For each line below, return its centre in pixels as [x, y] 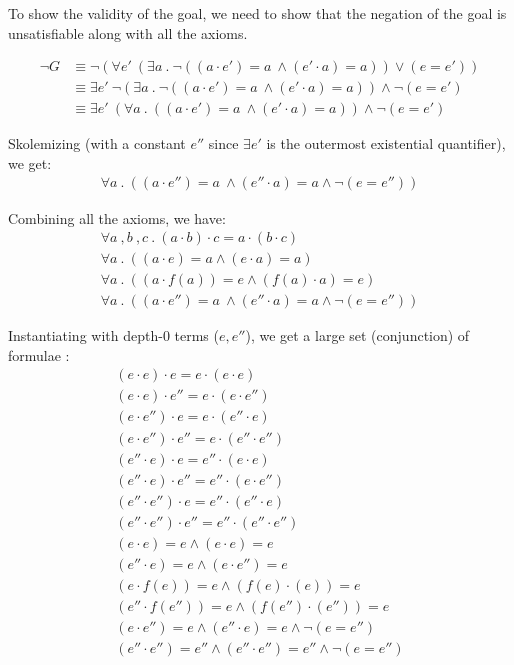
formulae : [39, 354]
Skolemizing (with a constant [97, 143]
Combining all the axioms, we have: [117, 217]
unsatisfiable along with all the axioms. [128, 32]
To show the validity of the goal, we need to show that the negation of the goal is [257, 13]
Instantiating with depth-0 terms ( [113, 335]
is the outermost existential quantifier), [386, 143]
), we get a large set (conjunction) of [357, 335]
